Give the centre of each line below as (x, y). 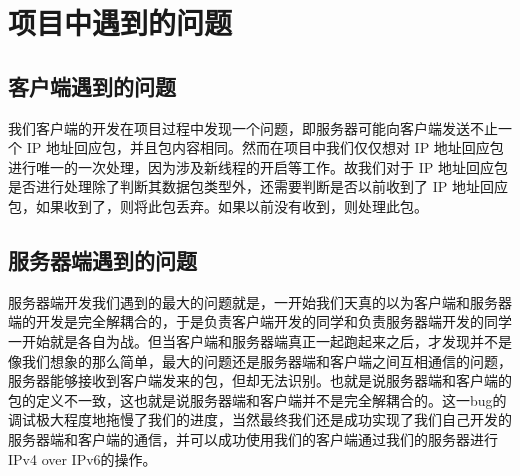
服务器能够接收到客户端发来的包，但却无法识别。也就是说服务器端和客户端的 (260, 380)
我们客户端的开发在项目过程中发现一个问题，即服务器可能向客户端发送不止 (253, 127)
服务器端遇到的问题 (102, 259)
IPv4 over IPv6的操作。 (82, 458)
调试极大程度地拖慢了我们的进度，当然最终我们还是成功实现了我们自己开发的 (260, 419)
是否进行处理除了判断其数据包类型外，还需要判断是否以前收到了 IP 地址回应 (258, 186)
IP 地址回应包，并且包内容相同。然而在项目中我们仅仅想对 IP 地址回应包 (265, 147)
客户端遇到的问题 (92, 85)
